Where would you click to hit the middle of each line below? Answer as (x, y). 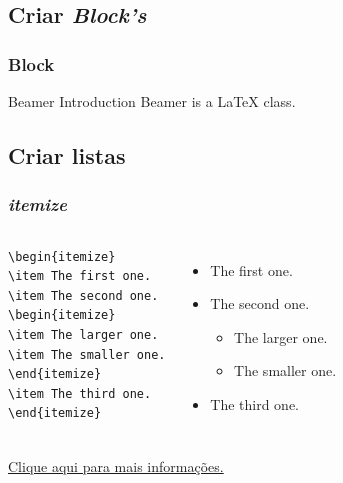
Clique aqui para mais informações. (116, 465)
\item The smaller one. (87, 354)
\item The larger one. (83, 334)
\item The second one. (83, 295)
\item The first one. (80, 276)
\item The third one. (80, 393)
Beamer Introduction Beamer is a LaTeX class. (152, 101)
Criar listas (67, 154)
